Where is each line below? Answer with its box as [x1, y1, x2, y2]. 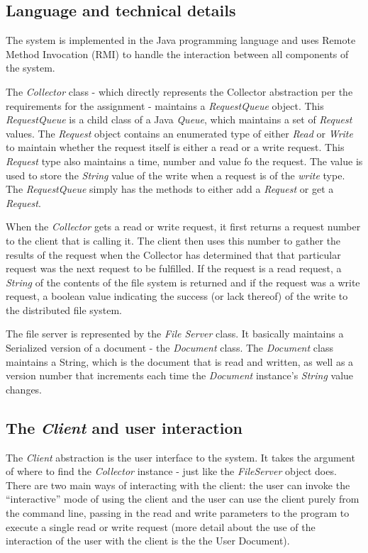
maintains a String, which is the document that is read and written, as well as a [6, 354, 354, 369]
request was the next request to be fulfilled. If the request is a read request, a [6, 261, 342, 276]
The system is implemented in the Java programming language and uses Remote [6, 33, 356, 48]
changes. [6, 381, 43, 396]
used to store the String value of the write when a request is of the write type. [6, 167, 345, 182]
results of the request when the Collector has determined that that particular [6, 247, 341, 262]
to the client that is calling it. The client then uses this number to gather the [6, 233, 341, 247]
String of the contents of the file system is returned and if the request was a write [6, 274, 360, 289]
